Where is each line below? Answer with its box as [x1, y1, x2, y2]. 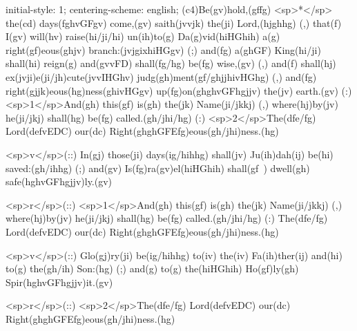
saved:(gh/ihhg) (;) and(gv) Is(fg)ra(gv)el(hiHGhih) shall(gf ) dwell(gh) [6, 160, 310, 175]
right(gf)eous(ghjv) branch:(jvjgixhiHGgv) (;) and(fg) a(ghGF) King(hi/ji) [6, 42, 321, 57]
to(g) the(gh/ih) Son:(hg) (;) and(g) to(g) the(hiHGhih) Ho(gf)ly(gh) [6, 261, 299, 276]
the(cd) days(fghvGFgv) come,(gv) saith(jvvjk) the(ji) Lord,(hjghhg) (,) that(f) [6, 15, 342, 30]
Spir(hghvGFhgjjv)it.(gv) [6, 274, 113, 289]
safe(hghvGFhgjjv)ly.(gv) [6, 174, 113, 189]
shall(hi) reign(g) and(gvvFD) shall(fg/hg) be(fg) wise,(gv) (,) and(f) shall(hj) [6, 56, 336, 70]
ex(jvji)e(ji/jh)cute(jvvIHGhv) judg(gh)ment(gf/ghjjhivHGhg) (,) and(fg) [6, 69, 317, 84]
